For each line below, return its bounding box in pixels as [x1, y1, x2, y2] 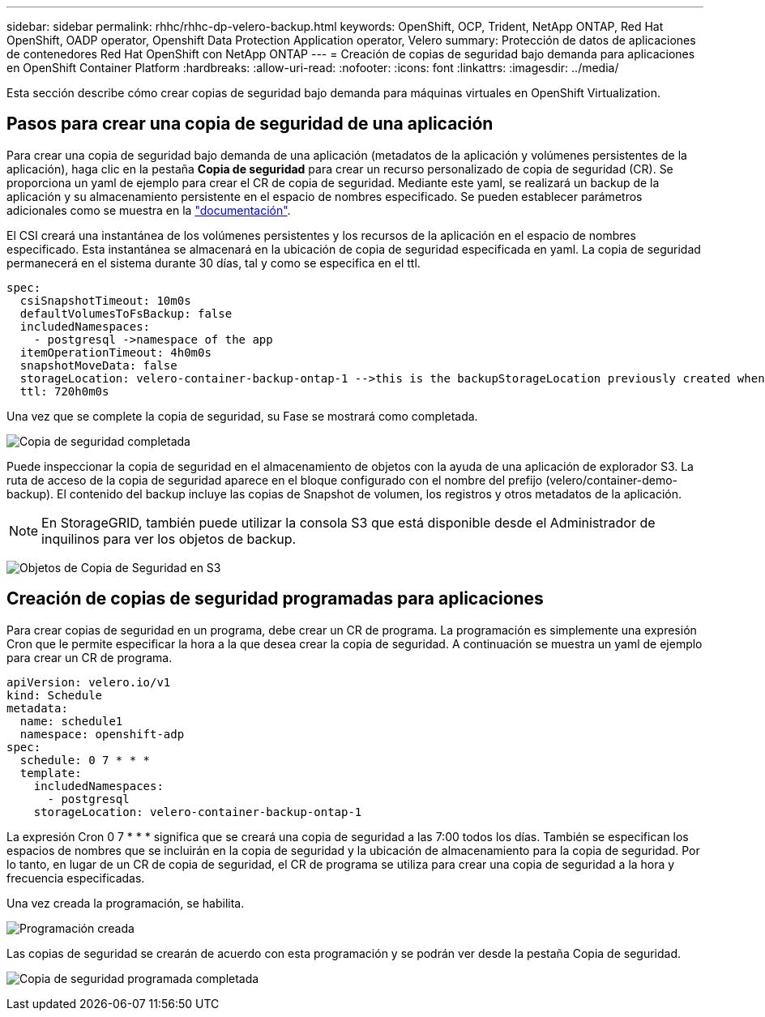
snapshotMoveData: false [19, 358, 177, 372]
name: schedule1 [19, 714, 123, 728]
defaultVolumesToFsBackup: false [19, 306, 233, 320]
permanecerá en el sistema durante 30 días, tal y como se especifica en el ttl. [6, 255, 421, 270]
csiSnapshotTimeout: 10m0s [19, 293, 191, 307]
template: [19, 766, 82, 780]
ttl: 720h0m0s [19, 384, 109, 398]
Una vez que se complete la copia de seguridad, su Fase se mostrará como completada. [6, 408, 478, 423]
